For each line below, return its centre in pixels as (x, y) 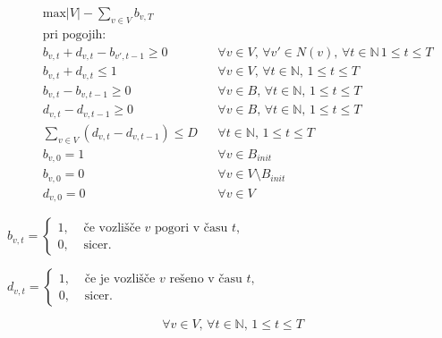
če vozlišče (112, 228)
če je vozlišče (120, 279)
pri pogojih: (74, 34)
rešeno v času (206, 279)
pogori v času (191, 228)
